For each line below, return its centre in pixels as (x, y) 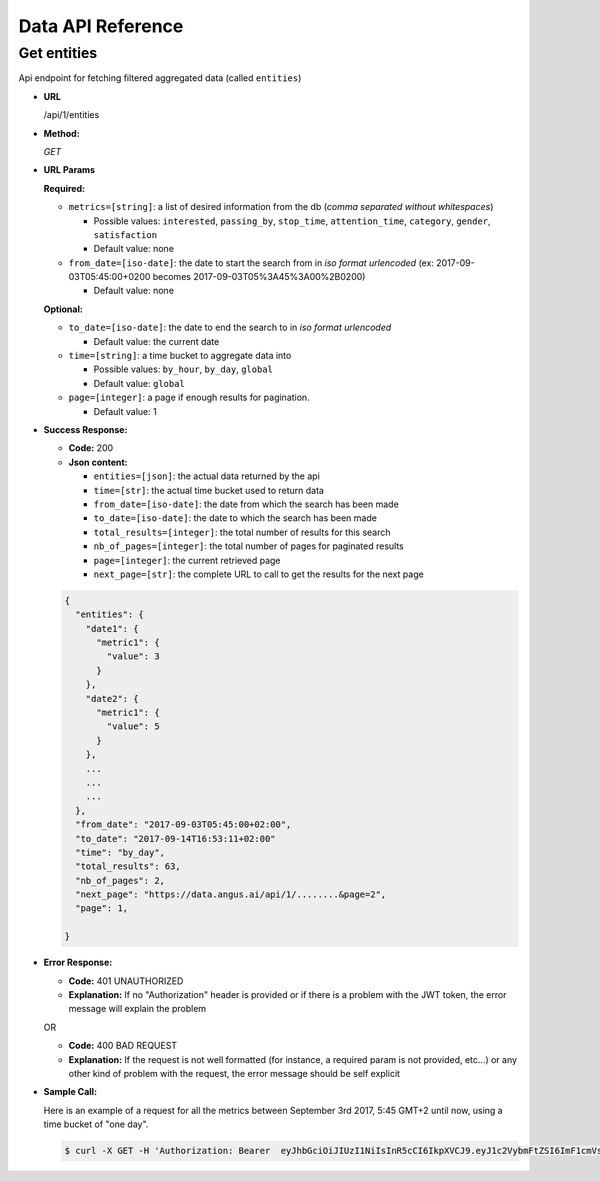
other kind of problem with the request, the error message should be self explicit (234, 1073)
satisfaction (125, 234)
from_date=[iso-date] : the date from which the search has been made (246, 504)
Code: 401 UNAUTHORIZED (126, 981)
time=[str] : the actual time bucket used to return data (209, 490)
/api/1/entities (71, 115)
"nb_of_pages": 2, (120, 880)
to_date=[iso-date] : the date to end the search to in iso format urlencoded (230, 327)
